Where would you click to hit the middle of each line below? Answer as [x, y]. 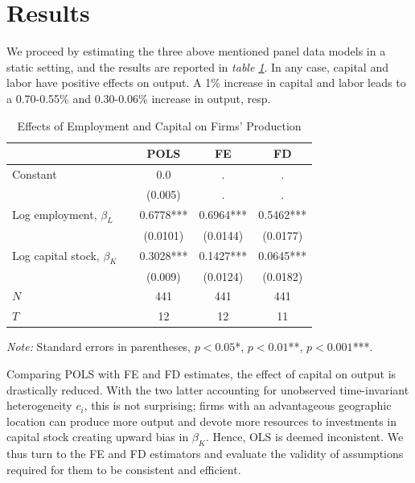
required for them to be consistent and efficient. [124, 469]
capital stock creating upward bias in [98, 437]
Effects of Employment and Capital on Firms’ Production [159, 125]
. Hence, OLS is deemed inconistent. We [304, 437]
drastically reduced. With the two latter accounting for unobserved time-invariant [208, 389]
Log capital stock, [56, 255]
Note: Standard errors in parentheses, [99, 347]
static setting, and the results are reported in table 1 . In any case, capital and [197, 66]
